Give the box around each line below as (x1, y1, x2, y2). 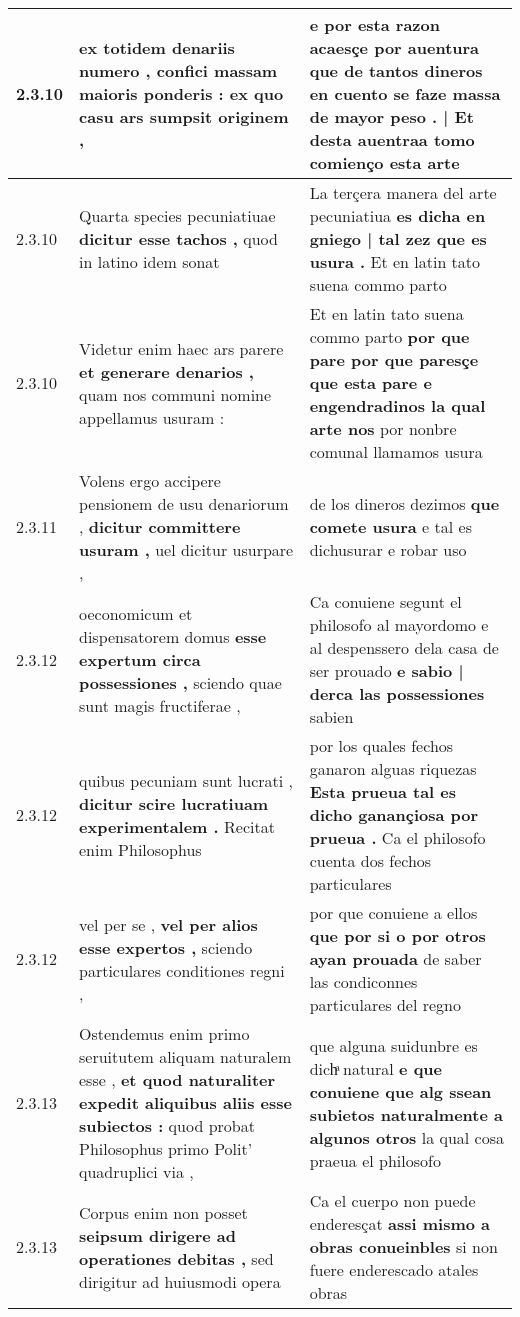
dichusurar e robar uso (309, 538, 467, 561)
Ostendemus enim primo (79, 1022, 250, 1045)
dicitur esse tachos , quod (79, 227, 278, 250)
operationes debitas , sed (79, 1246, 274, 1270)
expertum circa (79, 647, 201, 671)
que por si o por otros (309, 924, 486, 947)
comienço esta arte (309, 151, 460, 174)
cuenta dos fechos (309, 849, 432, 872)
